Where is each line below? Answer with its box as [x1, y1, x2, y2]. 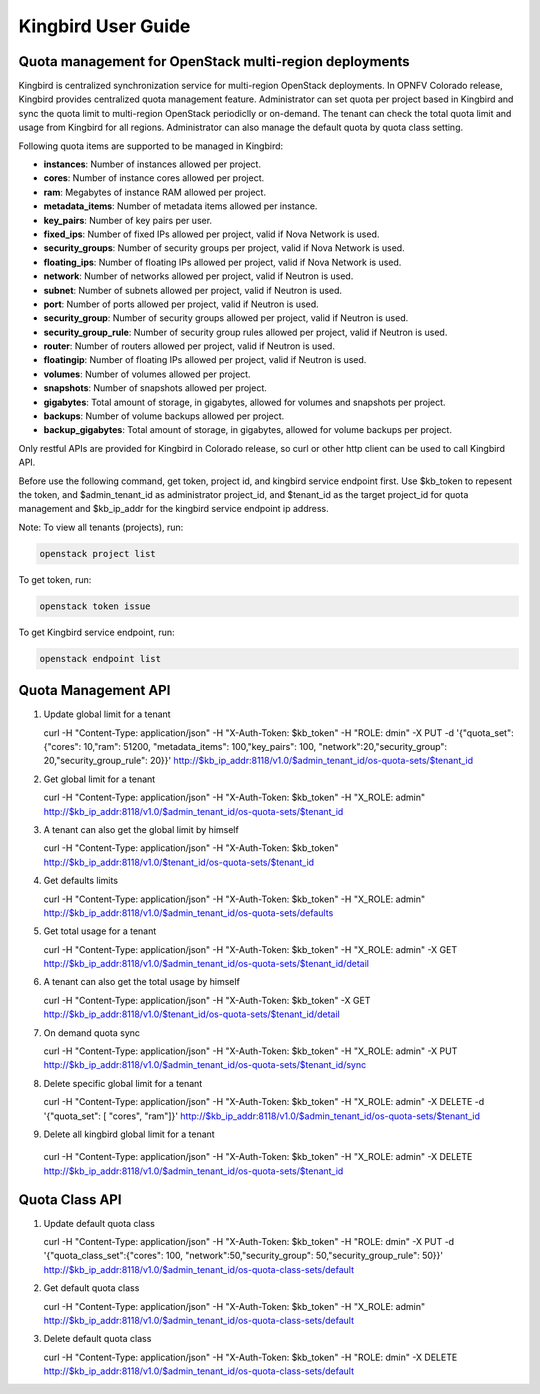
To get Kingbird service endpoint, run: [18, 626, 175, 638]
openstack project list [39, 548, 157, 559]
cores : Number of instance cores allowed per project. [43, 172, 265, 184]
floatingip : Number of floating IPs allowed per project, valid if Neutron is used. [43, 354, 367, 366]
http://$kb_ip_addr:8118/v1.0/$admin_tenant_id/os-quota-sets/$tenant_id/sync [43, 1059, 367, 1071]
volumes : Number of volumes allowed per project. [43, 368, 251, 380]
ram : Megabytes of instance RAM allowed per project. [43, 186, 267, 198]
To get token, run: [18, 573, 92, 585]
